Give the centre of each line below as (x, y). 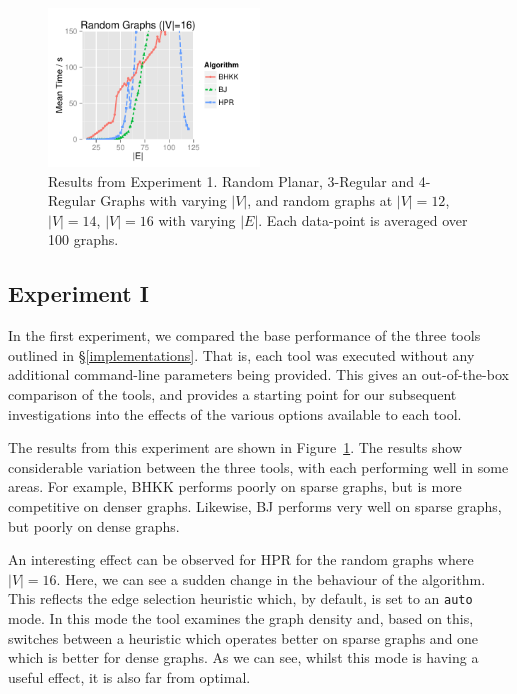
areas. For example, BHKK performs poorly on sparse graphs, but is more (235, 486)
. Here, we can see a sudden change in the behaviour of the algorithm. (271, 578)
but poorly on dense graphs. (94, 525)
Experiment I (78, 293)
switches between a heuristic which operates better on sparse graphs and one (243, 637)
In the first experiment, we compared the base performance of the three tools (244, 335)
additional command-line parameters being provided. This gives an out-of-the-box (258, 374)
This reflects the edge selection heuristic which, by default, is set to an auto (240, 598)
